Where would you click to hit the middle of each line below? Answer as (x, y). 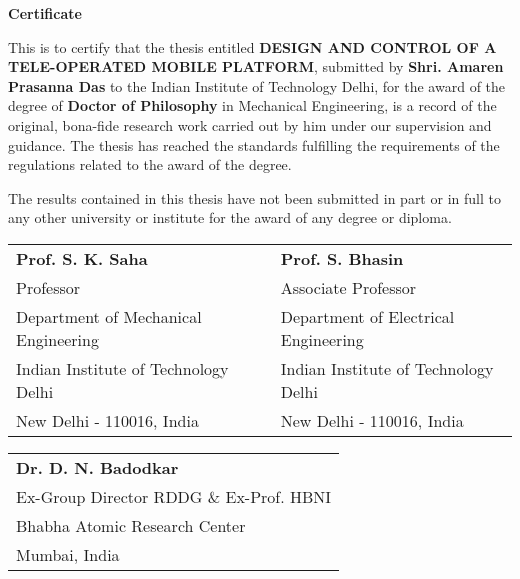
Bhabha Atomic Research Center (131, 525)
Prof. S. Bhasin (342, 258)
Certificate (45, 13)
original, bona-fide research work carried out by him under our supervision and (250, 124)
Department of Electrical (367, 316)
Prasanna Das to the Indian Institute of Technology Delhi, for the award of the (257, 85)
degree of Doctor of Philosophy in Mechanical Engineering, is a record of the (252, 105)
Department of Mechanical (109, 316)
